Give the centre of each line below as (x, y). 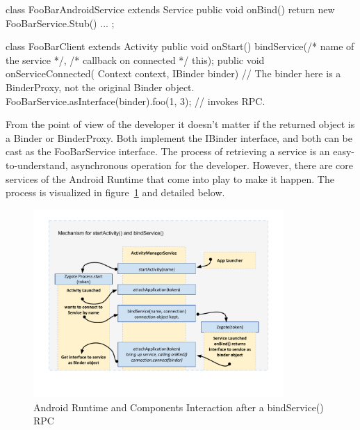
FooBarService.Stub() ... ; (60, 23)
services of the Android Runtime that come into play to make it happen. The (170, 178)
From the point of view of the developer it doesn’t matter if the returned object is (180, 124)
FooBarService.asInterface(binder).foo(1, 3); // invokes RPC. (136, 101)
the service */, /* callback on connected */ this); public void (135, 59)
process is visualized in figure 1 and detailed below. (115, 192)
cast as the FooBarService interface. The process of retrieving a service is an (168, 151)
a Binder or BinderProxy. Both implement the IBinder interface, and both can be (179, 137)
